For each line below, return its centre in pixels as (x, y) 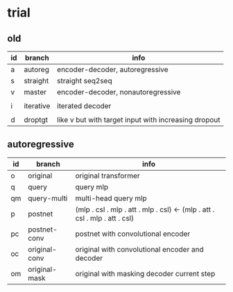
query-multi (48, 198)
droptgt (36, 120)
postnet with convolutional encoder (133, 234)
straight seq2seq (84, 81)
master (35, 92)
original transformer (107, 175)
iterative (37, 106)
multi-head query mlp (111, 198)
